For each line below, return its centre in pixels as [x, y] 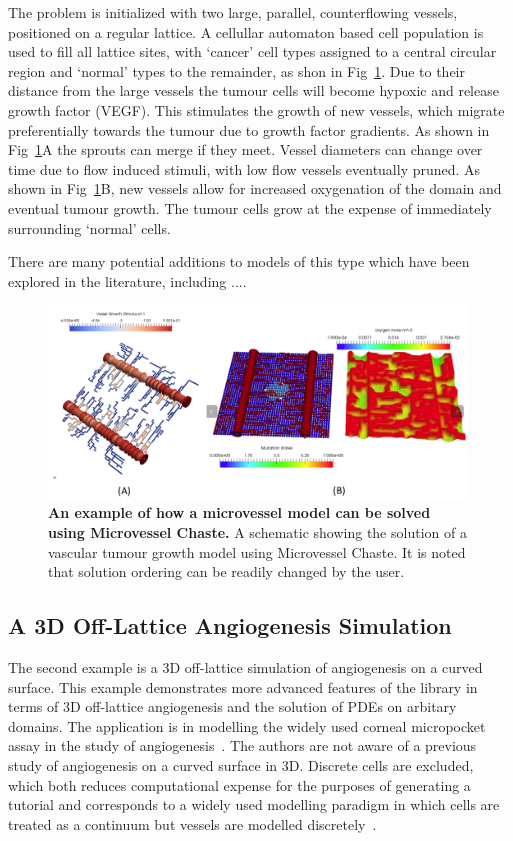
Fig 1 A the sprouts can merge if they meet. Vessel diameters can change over [245, 149]
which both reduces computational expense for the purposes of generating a [239, 784]
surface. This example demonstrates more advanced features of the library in [243, 686]
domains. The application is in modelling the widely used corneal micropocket [247, 725]
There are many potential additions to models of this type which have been [239, 261]
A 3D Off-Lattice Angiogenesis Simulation [230, 625]
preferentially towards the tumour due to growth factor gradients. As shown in [249, 129]
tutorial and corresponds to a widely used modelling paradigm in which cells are [254, 804]
